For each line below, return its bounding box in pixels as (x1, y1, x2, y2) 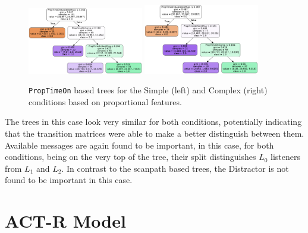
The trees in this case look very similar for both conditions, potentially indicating (5, 115, 302, 128)
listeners (271, 150, 301, 163)
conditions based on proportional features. (29, 95, 182, 108)
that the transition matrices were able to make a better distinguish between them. (5, 127, 304, 140)
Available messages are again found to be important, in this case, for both (5, 138, 274, 151)
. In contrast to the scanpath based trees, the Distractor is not (61, 162, 289, 174)
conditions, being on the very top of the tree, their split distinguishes (5, 150, 256, 163)
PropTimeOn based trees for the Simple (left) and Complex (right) (29, 84, 268, 96)
